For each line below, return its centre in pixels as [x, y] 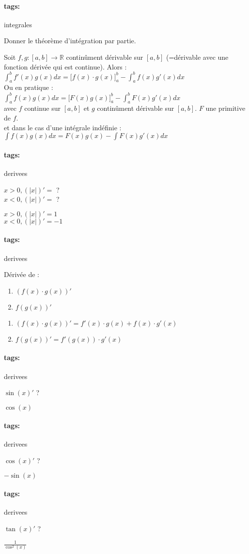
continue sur [43, 108]
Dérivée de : [22, 274]
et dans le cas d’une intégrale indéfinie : [63, 127]
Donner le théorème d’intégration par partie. [70, 41]
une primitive [226, 108]
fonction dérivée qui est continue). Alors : [65, 66]
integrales [18, 24]
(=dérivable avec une [197, 57]
